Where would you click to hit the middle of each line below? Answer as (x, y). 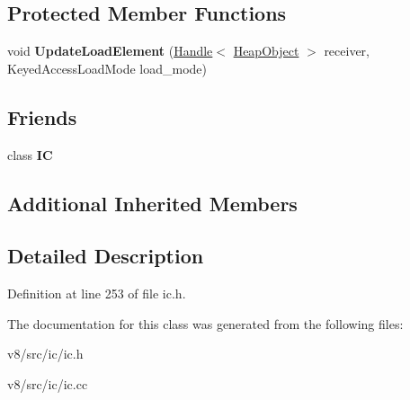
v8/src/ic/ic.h (45, 354)
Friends (42, 116)
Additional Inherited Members (152, 203)
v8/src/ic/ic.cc (48, 383)
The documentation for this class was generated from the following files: (205, 323)
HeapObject (266, 51)
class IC (30, 154)
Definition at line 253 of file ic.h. (97, 293)
